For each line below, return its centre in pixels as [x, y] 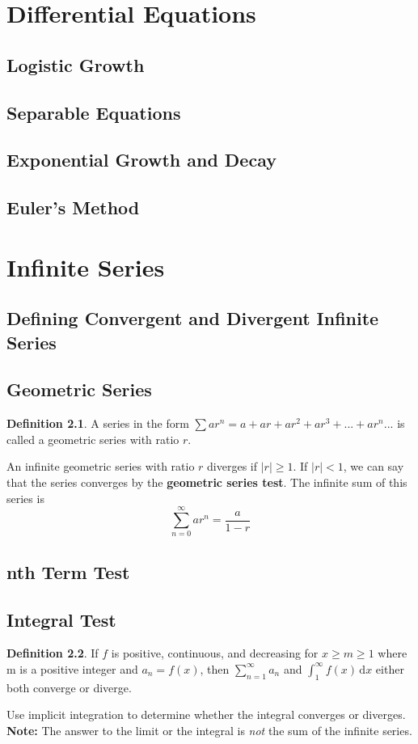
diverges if [232, 466]
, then [215, 668]
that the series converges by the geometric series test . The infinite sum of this [207, 482]
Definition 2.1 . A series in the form [98, 423]
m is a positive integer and [72, 668]
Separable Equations [94, 112]
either [390, 668]
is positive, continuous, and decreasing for [215, 653]
